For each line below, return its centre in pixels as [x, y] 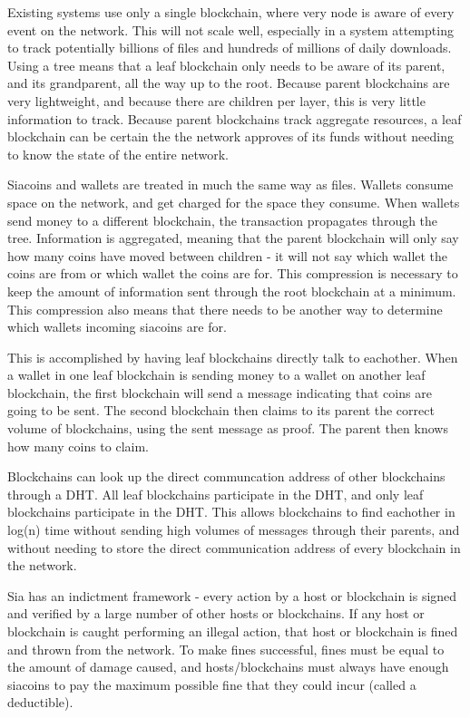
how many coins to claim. [78, 446]
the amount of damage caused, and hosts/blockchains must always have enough [228, 667]
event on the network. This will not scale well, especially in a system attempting [230, 29]
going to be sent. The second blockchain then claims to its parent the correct [221, 410]
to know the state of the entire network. [118, 154]
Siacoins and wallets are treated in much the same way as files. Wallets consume [230, 184]
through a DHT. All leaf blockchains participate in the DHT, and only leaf [215, 494]
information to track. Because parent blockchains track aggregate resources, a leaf [235, 118]
